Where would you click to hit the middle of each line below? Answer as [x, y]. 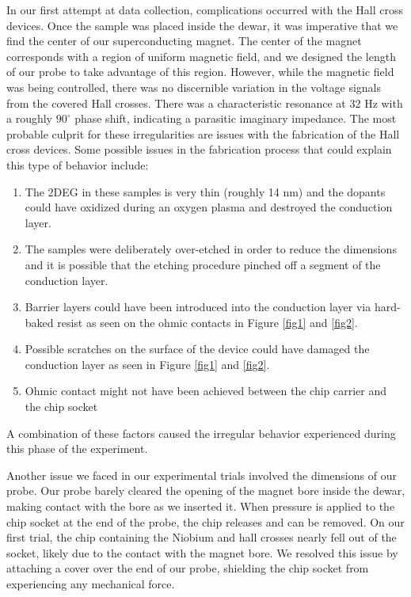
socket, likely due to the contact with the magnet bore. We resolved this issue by [202, 552]
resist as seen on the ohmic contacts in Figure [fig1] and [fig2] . [207, 322]
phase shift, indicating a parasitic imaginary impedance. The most [236, 118]
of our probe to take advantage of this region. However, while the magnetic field [200, 72]
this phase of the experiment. [77, 449]
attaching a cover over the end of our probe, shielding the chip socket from [188, 568]
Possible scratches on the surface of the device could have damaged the [197, 349]
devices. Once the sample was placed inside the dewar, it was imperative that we [202, 25]
